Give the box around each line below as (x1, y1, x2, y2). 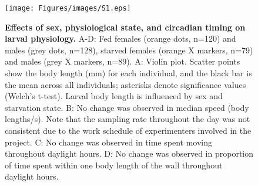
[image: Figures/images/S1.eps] (5, 4, 131, 12)
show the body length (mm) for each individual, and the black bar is (5, 67, 252, 79)
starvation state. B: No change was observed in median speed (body (5, 101, 249, 113)
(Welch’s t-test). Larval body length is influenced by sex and (5, 90, 223, 102)
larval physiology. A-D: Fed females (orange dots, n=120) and (5, 32, 236, 45)
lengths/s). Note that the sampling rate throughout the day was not (5, 113, 250, 125)
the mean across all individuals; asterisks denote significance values (5, 78, 246, 90)
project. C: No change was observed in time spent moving (5, 136, 212, 148)
